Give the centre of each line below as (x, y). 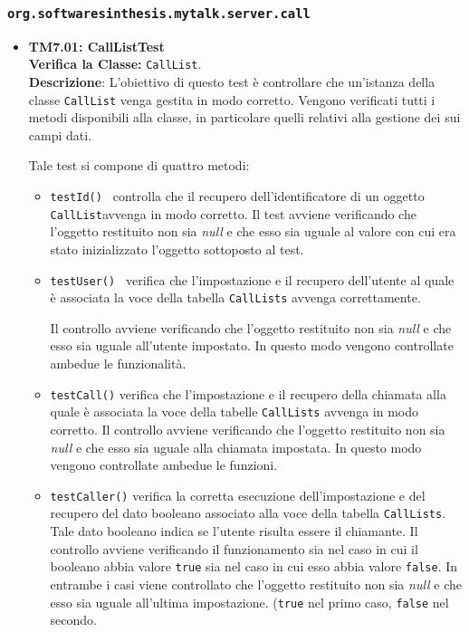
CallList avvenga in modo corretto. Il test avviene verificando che (233, 213)
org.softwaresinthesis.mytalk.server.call (159, 13)
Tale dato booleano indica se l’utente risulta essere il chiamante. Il (234, 531)
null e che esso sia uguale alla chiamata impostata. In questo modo (236, 447)
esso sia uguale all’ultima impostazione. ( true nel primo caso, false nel (249, 602)
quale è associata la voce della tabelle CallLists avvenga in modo (234, 412)
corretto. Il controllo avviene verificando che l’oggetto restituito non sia (248, 429)
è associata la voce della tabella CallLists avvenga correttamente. (235, 297)
